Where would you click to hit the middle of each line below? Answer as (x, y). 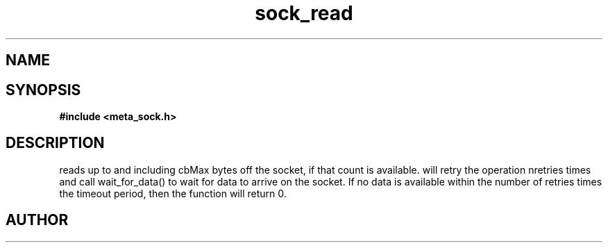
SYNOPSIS (43, 90)
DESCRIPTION (55, 143)
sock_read (304, 13)
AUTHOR (37, 220)
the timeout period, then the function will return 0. (173, 193)
